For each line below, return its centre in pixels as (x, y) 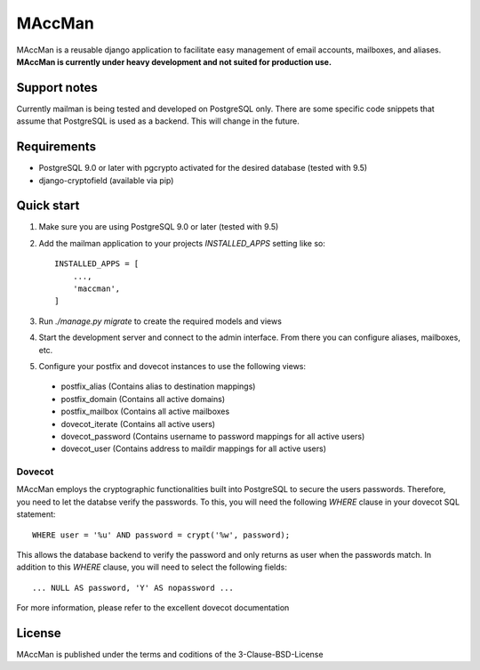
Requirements (56, 147)
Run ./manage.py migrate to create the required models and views (160, 321)
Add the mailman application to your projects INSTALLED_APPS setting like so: (182, 243)
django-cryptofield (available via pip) (106, 180)
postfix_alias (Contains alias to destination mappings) (158, 386)
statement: (36, 514)
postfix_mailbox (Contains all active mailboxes (145, 412)
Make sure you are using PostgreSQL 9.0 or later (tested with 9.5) (159, 227)
